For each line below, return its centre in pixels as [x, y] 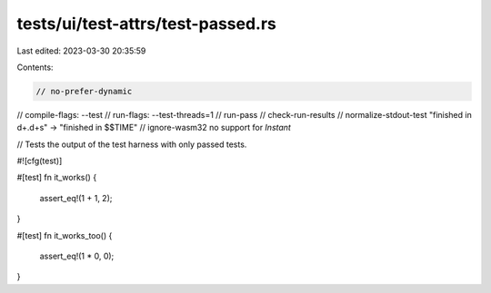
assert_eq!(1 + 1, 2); [76, 198]
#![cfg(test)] [40, 161]
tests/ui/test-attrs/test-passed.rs [147, 24]
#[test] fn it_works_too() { [65, 235]
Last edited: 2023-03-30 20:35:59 [81, 51]
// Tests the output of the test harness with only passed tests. [132, 144]
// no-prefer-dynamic [84, 91]
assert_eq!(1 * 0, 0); [77, 256]
